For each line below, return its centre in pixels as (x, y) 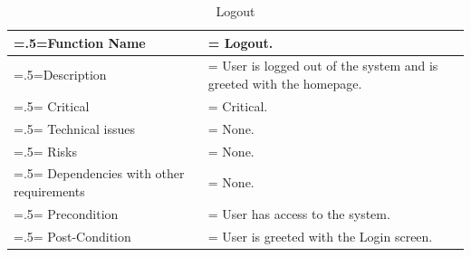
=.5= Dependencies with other (99, 173)
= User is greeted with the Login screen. (320, 236)
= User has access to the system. (299, 213)
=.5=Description (60, 75)
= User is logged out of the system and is (323, 66)
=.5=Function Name (80, 42)
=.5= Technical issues (74, 128)
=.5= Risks (45, 151)
